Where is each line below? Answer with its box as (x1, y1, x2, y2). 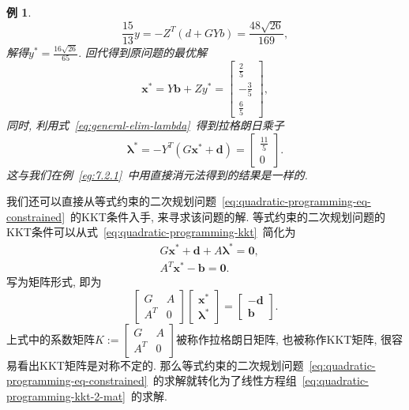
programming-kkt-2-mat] (6, 387, 126, 404)
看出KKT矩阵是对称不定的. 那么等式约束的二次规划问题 (17, 356, 304, 373)
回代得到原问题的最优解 (85, 44, 208, 61)
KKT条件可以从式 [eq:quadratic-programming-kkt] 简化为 (6, 224, 296, 240)
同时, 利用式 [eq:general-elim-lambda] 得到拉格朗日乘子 (6, 117, 284, 134)
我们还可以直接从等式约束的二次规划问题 (6, 193, 216, 209)
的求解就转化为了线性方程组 (152, 372, 297, 389)
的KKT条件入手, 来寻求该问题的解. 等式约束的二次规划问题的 (70, 208, 386, 224)
